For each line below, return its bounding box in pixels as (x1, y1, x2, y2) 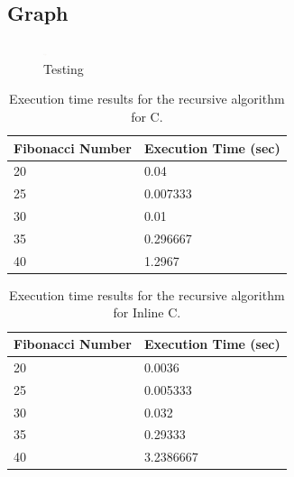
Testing (43, 59, 84, 78)
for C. (131, 106, 163, 125)
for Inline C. (113, 303, 181, 322)
